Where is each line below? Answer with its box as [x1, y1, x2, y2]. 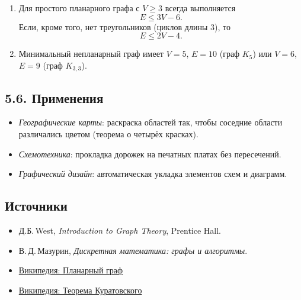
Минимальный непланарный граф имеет [18, 47, 164, 60]
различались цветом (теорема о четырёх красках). [18, 128, 198, 140]
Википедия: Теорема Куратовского [18, 283, 142, 296]
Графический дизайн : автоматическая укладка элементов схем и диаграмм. [18, 167, 287, 180]
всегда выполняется [165, 2, 236, 14]
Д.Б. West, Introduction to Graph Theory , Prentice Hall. [18, 224, 221, 237]
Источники [5, 196, 68, 215]
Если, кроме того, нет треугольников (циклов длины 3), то [18, 20, 230, 33]
